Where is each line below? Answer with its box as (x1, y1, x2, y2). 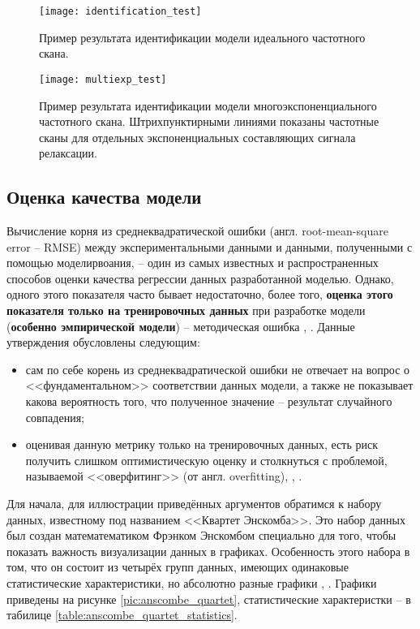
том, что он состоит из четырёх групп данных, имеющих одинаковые (6, 558, 349, 575)
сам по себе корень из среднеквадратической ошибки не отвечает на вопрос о (25, 360, 410, 377)
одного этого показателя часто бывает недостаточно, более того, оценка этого (6, 286, 393, 303)
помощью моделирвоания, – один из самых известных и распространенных (6, 254, 379, 271)
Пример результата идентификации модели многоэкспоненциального (39, 97, 377, 114)
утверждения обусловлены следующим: (6, 334, 200, 351)
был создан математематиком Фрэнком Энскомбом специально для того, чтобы (6, 527, 396, 544)
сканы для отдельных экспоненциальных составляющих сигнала (39, 128, 356, 145)
